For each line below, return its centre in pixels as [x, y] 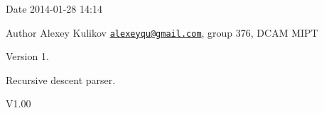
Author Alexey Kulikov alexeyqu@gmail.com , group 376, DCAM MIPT [162, 32]
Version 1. [27, 56]
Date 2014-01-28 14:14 [54, 8]
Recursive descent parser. [61, 79]
